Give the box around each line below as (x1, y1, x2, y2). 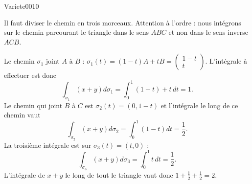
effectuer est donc (4, 70, 57, 80)
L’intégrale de (4, 169, 45, 180)
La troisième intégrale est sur (4, 139, 92, 150)
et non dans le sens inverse (168, 27, 248, 37)
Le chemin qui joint (4, 100, 63, 110)
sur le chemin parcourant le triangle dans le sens (4, 27, 149, 37)
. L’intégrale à (205, 56, 247, 66)
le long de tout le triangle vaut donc (65, 169, 173, 180)
